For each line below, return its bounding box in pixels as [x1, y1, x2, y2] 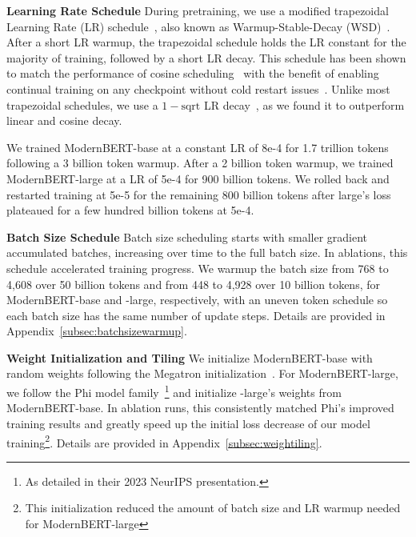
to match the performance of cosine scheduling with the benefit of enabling [6, 65, 379, 82]
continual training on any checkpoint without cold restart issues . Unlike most [6, 80, 390, 97]
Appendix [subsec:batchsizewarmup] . [6, 323, 187, 339]
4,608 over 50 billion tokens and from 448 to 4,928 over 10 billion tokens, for [6, 275, 380, 292]
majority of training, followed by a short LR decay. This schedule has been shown [6, 49, 406, 66]
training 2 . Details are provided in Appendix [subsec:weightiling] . [6, 431, 322, 451]
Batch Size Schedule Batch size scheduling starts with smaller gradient [6, 228, 368, 245]
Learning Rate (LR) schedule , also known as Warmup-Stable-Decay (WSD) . [6, 18, 390, 34]
